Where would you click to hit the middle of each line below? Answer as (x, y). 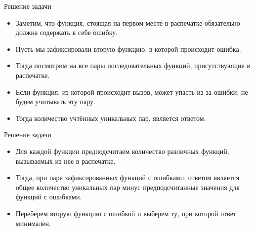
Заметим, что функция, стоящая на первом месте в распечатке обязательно (128, 22)
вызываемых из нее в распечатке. (65, 161)
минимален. (33, 223)
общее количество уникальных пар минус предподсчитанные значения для (127, 187)
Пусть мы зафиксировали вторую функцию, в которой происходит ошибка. (128, 49)
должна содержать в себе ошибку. (67, 32)
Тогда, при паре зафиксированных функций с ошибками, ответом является (127, 177)
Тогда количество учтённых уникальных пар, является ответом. (111, 118)
